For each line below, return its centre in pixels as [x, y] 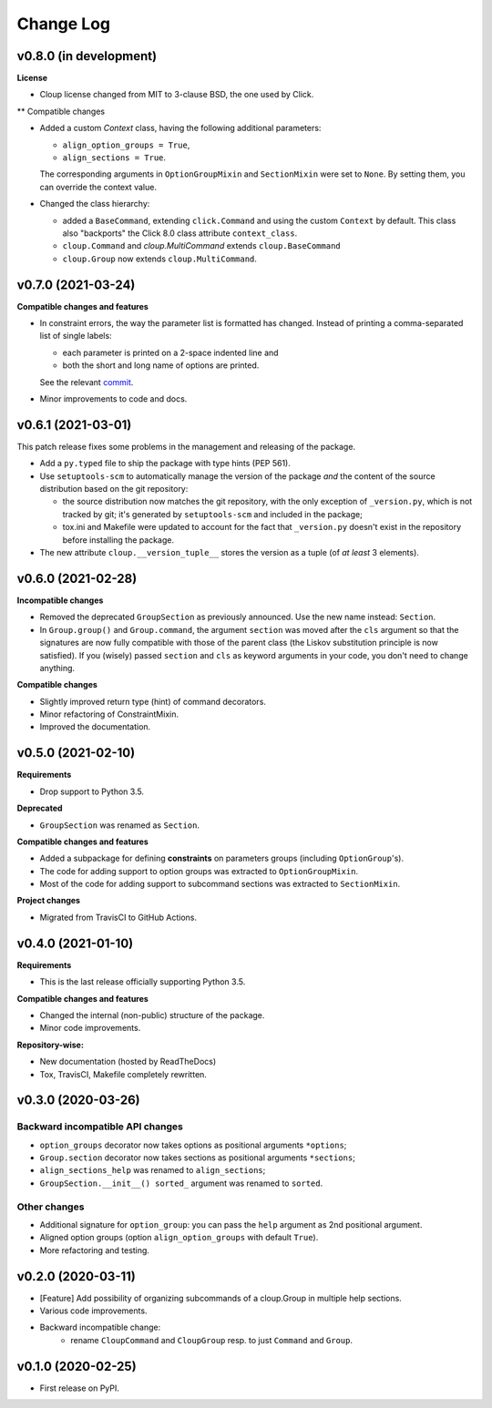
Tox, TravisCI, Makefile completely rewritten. [123, 1074]
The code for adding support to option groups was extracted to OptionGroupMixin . [199, 871]
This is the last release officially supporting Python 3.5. [143, 982]
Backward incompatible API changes [100, 1127]
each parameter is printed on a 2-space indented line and [170, 352]
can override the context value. [98, 187]
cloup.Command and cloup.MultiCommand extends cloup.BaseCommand [201, 246]
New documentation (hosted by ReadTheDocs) [128, 1062]
